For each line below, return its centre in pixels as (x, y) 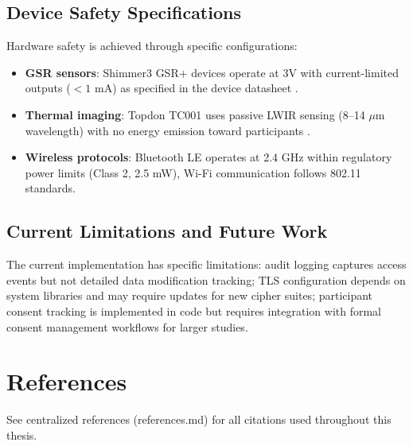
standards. (51, 188)
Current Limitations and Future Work (167, 231)
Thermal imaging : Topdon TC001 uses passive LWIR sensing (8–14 (195, 114)
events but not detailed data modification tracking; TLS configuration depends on (206, 279)
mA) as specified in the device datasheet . (196, 88)
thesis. (22, 434)
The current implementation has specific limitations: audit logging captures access (206, 264)
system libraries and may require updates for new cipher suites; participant (190, 295)
